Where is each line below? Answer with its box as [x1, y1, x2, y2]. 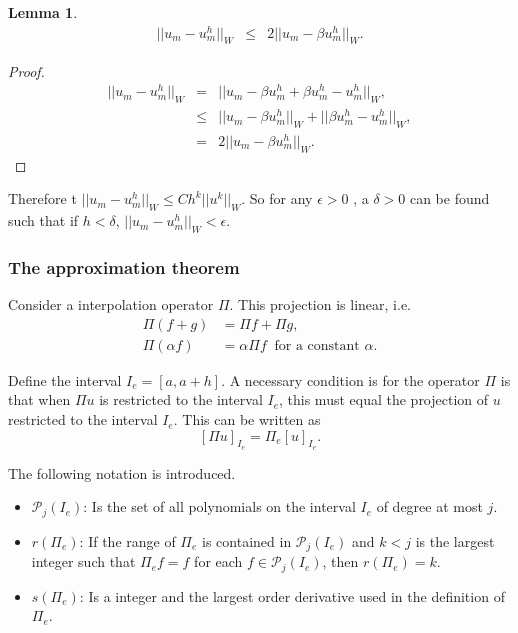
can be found [409, 188, 490, 209]
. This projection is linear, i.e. [229, 294, 411, 315]
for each [194, 551, 243, 572]
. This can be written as [173, 409, 321, 430]
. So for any [241, 188, 313, 209]
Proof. [8, 60, 45, 81]
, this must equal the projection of [279, 389, 489, 410]
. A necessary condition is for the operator [221, 369, 480, 390]
